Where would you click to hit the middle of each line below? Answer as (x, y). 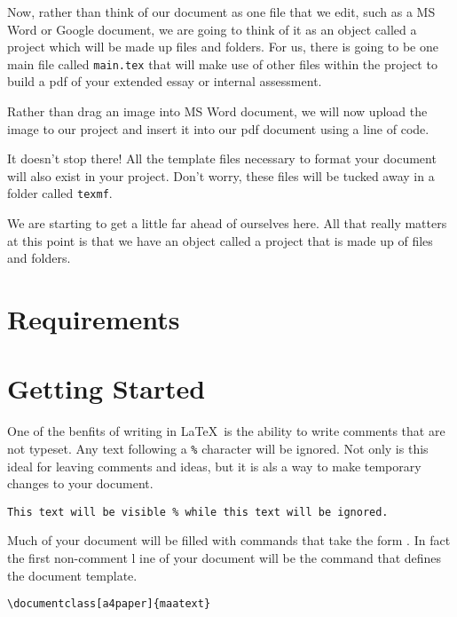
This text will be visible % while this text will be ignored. (198, 512)
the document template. (72, 575)
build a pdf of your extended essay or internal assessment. (165, 81)
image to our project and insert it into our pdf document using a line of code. (218, 128)
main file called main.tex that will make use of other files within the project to (222, 63)
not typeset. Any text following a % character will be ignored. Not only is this (218, 448)
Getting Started (106, 388)
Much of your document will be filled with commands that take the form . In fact (229, 540)
